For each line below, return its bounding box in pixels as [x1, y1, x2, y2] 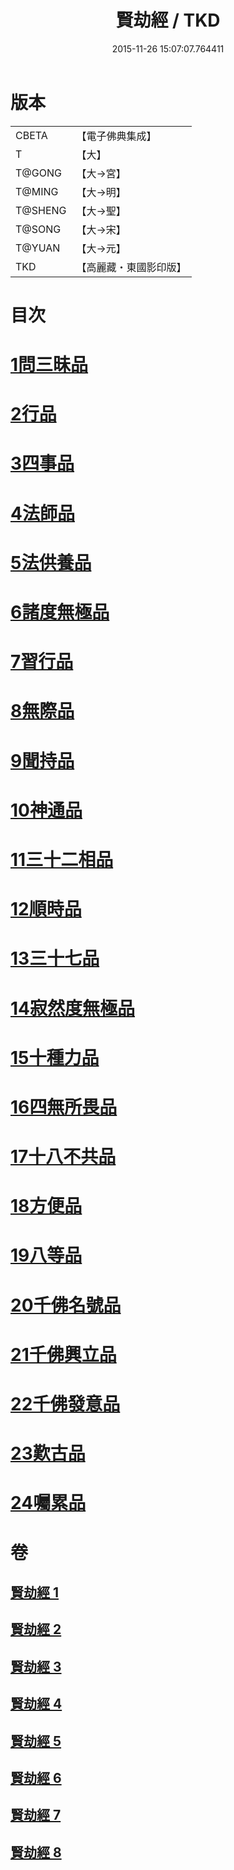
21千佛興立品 [10, 1343, 117, 1366]
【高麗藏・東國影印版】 [76, 260, 187, 274]
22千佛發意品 [10, 1393, 121, 1415]
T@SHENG [15, 203, 67, 217]
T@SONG [15, 222, 62, 236]
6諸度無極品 [10, 601, 110, 623]
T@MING [15, 184, 59, 198]
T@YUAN [15, 241, 61, 255]
